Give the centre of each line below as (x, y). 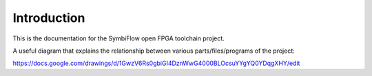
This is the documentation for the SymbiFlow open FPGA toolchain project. (119, 38)
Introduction (49, 18)
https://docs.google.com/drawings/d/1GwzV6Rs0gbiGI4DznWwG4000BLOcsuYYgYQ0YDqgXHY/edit (156, 63)
